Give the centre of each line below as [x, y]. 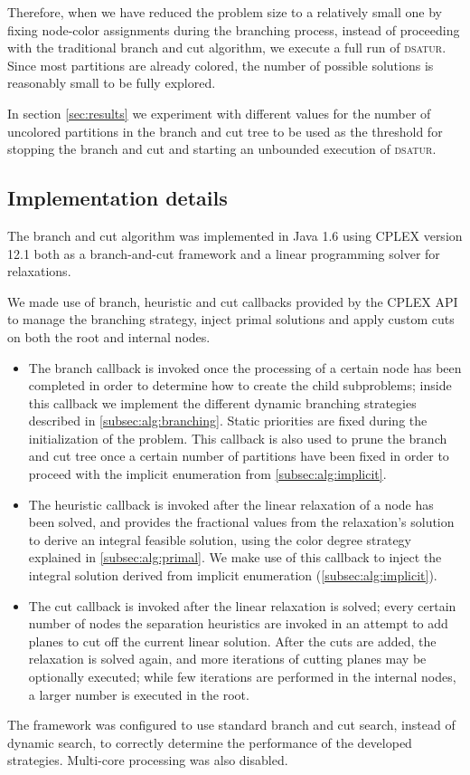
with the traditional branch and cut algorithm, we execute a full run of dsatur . [227, 48]
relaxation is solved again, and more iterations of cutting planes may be [227, 659]
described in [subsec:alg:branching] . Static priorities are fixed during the [228, 421]
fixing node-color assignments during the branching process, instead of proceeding [234, 29]
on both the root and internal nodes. [109, 336]
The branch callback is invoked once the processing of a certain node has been [245, 367]
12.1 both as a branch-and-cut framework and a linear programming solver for [224, 253]
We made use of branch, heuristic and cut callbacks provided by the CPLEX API [233, 301]
